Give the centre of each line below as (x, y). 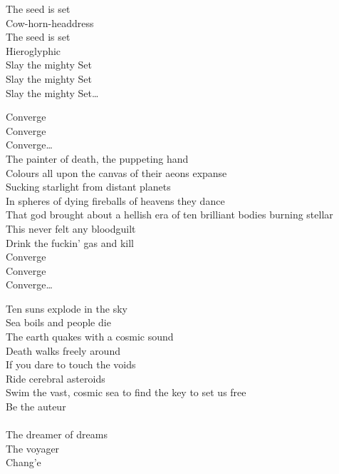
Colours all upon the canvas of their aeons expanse (116, 172)
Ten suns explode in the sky (67, 308)
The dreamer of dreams (57, 434)
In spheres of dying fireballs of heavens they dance (115, 200)
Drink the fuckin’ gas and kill (70, 242)
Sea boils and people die (58, 322)
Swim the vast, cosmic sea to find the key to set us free (126, 392)
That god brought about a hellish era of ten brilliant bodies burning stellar (169, 215)
